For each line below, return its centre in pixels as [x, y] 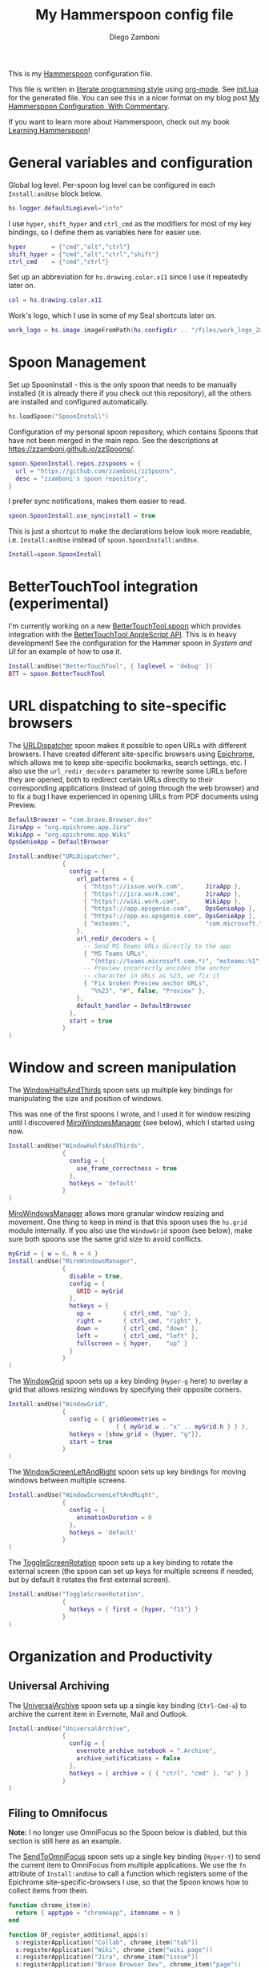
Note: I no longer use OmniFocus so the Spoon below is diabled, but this [128, 1832]
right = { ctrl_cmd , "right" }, [139, 1321]
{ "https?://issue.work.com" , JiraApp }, [163, 886]
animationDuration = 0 [114, 1517]
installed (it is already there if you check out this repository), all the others [130, 393]
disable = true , [96, 1276]
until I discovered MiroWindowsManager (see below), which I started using [131, 1123]
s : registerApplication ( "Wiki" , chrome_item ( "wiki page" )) [114, 1950]
